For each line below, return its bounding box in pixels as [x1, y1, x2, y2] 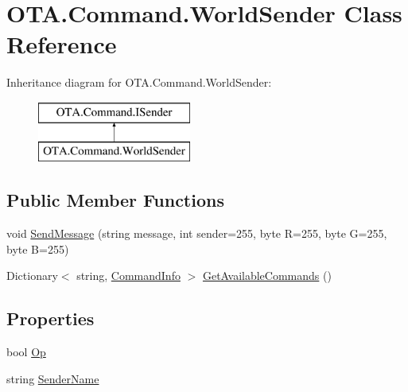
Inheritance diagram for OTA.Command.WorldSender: [6, 74, 272, 91]
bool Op [6, 343, 46, 360]
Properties [6, 306, 95, 331]
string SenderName [6, 370, 99, 386]
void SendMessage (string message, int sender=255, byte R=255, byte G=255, [6, 225, 387, 242]
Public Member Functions [6, 188, 224, 212]
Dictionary [6, 267, 58, 284]
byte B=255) [6, 240, 69, 257]
